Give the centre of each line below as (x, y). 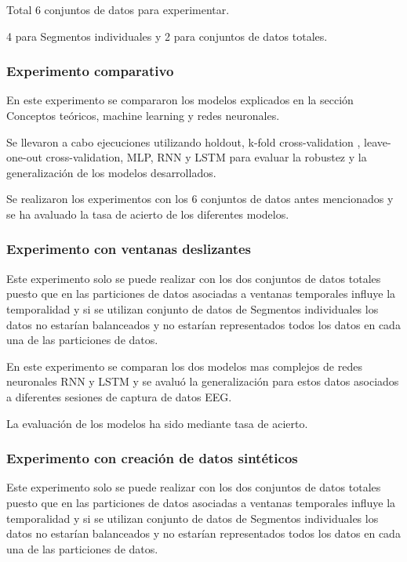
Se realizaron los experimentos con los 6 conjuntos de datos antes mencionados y (200, 199)
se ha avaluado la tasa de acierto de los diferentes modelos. (148, 214)
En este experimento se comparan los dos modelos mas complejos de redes (184, 366)
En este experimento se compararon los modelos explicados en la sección (180, 100)
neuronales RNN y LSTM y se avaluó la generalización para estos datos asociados (203, 381)
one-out (24, 157)
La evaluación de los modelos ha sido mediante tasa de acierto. (157, 423)
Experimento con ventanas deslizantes (129, 249)
